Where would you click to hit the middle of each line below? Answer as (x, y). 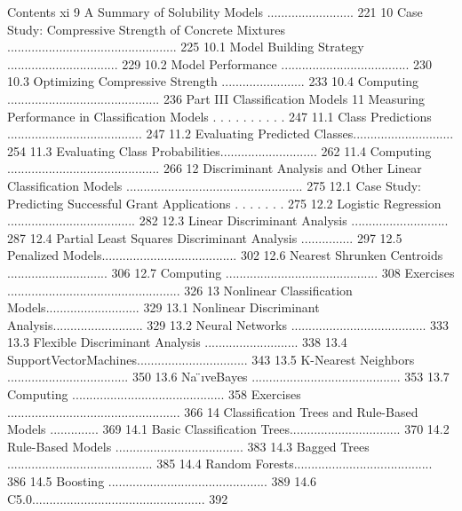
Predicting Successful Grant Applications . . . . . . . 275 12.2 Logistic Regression (224, 203)
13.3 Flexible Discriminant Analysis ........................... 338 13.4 (177, 342)
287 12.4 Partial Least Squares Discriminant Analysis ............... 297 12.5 (205, 237)
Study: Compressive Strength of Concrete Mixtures (147, 29)
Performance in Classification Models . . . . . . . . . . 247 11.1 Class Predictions (219, 116)
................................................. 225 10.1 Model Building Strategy (186, 47)
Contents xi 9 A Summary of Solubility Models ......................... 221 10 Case (215, 12)
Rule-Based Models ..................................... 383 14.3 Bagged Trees (188, 446)
